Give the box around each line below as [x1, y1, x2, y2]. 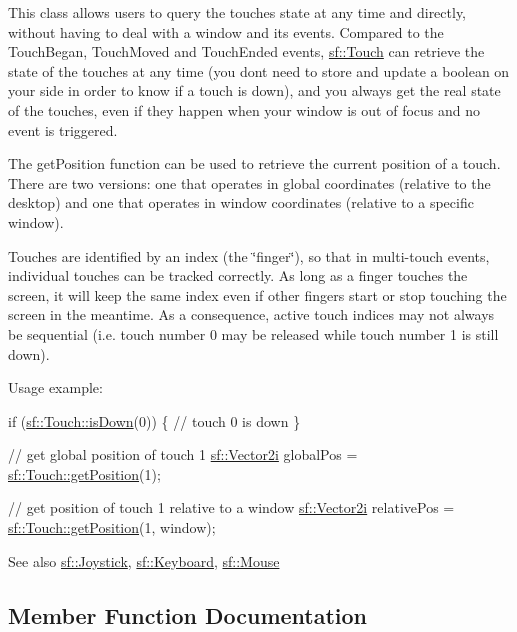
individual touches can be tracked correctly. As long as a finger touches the [8, 265, 468, 286]
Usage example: [8, 377, 103, 398]
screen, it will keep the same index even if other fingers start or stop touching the [8, 284, 507, 305]
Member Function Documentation [8, 599, 368, 630]
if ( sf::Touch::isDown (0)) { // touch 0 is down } [8, 410, 301, 431]
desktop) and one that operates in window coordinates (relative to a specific [8, 192, 474, 213]
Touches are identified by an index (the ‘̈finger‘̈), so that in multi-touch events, [8, 245, 490, 266]
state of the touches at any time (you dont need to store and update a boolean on [8, 60, 510, 81]
